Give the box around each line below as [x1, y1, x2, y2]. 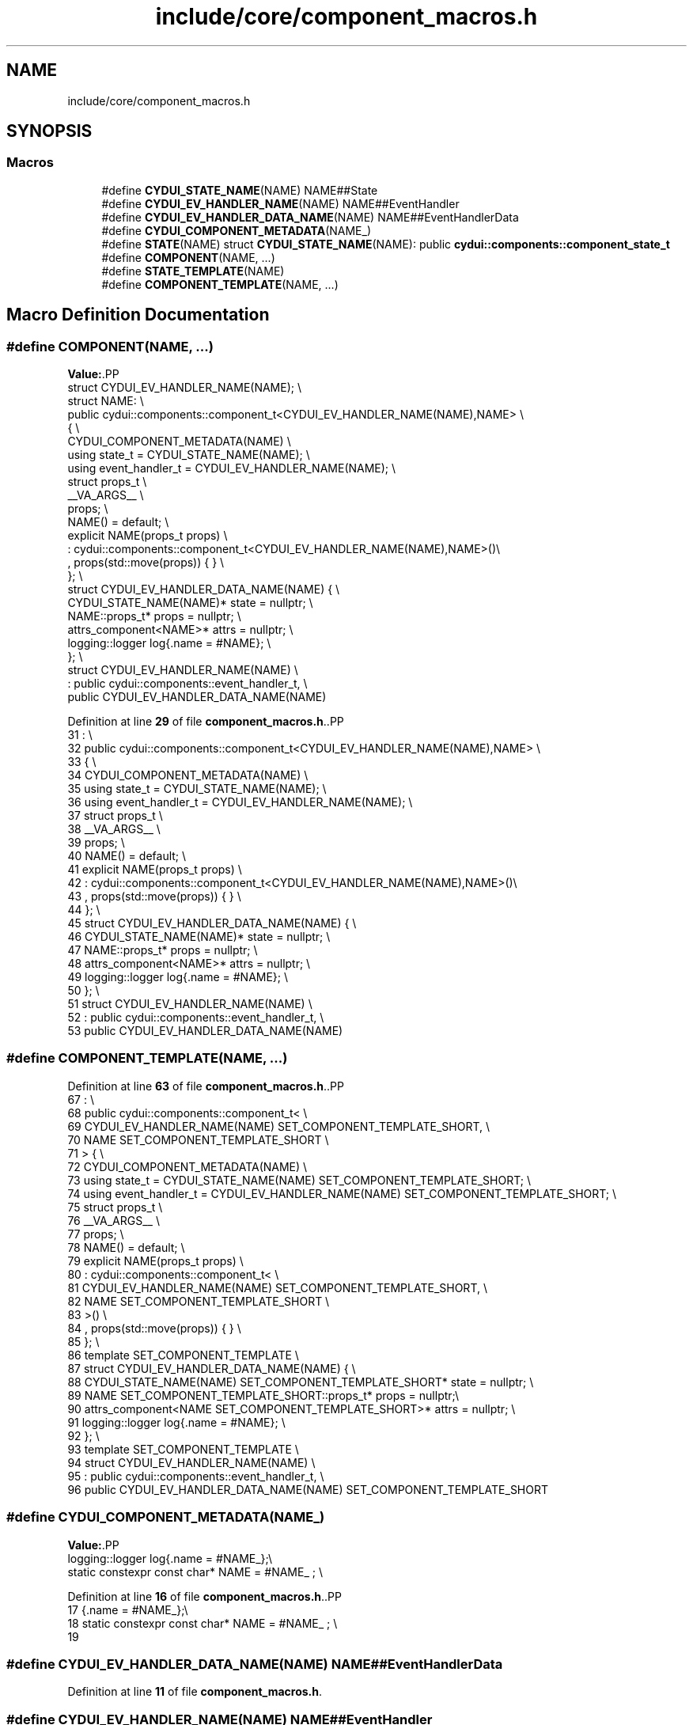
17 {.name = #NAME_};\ [67, 1602, 188, 1617]
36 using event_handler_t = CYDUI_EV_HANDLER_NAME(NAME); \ [67, 795, 413, 809]
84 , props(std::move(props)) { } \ [67, 1321, 241, 1335]
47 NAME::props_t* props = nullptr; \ [67, 943, 258, 957]
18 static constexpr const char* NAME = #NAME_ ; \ [67, 1616, 338, 1630]
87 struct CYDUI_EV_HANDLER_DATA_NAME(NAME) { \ [67, 1361, 356, 1375]
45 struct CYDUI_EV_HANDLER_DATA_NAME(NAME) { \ [67, 916, 357, 931]
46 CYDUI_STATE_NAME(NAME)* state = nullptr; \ [67, 930, 331, 944]
